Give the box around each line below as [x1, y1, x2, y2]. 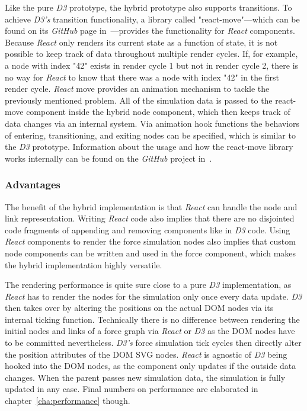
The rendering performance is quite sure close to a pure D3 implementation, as [5, 278, 292, 291]
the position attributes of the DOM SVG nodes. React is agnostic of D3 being [5, 348, 287, 360]
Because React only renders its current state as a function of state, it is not [5, 36, 278, 48]
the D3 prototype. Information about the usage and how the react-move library [5, 140, 293, 153]
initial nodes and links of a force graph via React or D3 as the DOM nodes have [5, 325, 295, 337]
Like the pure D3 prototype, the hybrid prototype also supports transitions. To [5, 1, 292, 13]
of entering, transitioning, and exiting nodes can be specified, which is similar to [5, 129, 296, 141]
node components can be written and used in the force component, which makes [5, 246, 296, 259]
